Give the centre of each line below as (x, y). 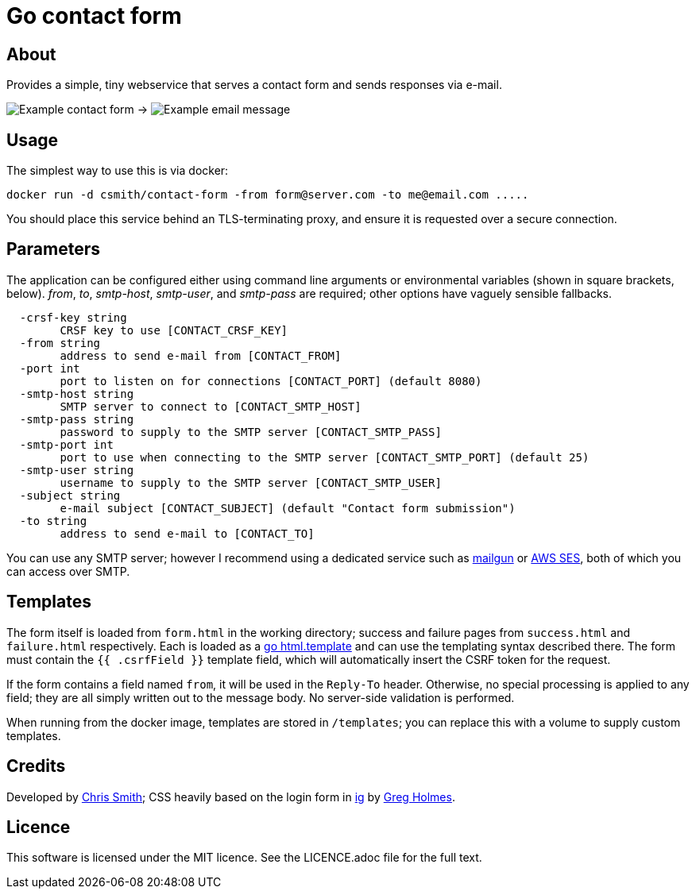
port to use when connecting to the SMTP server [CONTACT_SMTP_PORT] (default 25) (325, 457)
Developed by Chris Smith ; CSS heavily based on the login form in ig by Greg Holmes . (231, 797)
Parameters (53, 249)
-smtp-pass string (77, 419)
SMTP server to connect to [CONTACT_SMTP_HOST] (211, 406)
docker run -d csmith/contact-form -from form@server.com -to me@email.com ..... (268, 195)
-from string (60, 343)
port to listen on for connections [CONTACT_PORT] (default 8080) (271, 381)
